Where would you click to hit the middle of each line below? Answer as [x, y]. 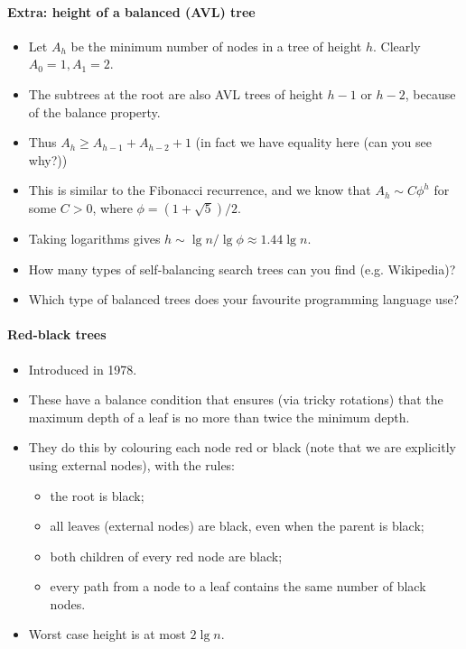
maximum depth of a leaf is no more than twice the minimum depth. [219, 417]
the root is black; [97, 495]
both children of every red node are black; [166, 556]
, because [430, 93]
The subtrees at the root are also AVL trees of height [176, 93]
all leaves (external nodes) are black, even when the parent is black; [237, 526]
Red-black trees [57, 334]
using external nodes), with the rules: [132, 464]
